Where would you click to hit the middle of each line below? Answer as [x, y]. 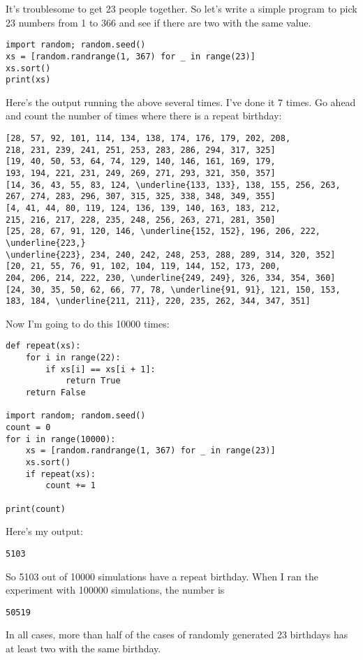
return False [55, 393]
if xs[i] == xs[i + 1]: [101, 369]
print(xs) [28, 80]
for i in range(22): [73, 358]
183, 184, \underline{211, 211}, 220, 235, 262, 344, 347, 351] [158, 301]
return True [93, 381]
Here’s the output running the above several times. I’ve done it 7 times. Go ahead [181, 102]
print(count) [36, 509]
